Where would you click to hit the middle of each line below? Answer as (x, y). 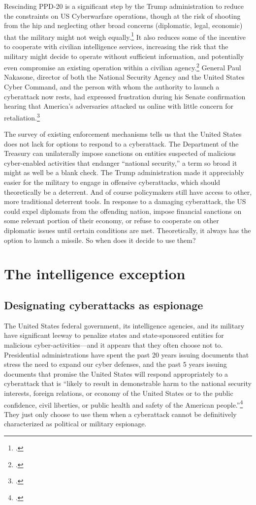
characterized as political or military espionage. (75, 424)
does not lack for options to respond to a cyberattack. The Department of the (121, 143)
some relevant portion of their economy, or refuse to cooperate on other (112, 221)
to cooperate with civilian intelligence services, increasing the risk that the (116, 46)
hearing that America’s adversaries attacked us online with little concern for (119, 106)
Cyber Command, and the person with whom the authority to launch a (112, 87)
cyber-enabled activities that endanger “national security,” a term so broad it (121, 163)
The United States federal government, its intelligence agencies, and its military (124, 325)
